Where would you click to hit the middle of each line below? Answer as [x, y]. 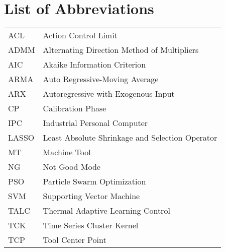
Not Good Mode [72, 167]
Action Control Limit [80, 35]
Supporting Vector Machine [91, 196]
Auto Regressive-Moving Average [101, 79]
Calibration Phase [75, 108]
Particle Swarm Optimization [94, 181]
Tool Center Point [75, 240]
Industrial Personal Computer [95, 123]
